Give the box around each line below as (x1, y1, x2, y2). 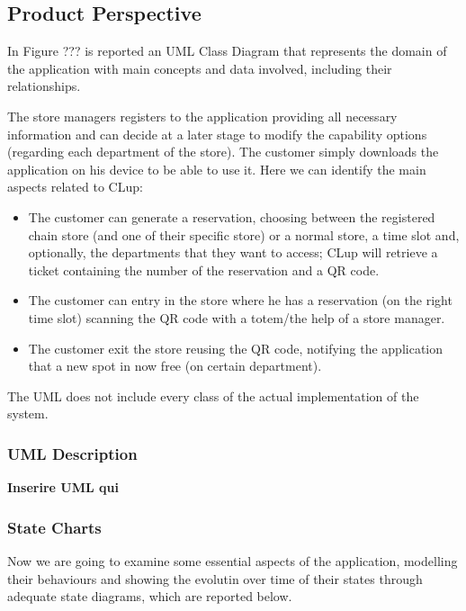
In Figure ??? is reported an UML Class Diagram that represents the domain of (7, 41, 447, 60)
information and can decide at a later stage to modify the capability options (7, 124, 427, 143)
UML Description (7, 442, 138, 464)
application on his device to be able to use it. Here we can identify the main (7, 159, 426, 178)
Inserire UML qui (7, 478, 119, 497)
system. (7, 404, 49, 423)
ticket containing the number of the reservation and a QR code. (28, 260, 380, 279)
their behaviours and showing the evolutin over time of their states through (7, 569, 423, 588)
